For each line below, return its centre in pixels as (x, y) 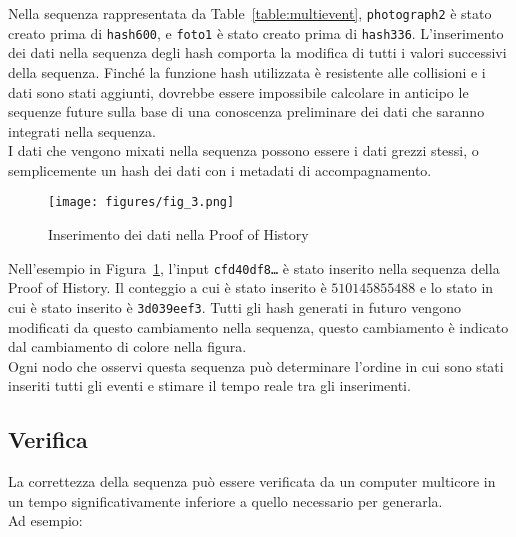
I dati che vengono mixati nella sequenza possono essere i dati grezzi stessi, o (243, 150)
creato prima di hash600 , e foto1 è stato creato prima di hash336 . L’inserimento (256, 32)
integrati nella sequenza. (82, 130)
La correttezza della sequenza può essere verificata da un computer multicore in (252, 481)
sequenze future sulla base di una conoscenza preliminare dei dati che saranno (246, 111)
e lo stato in (456, 287)
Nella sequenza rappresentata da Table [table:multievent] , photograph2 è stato (250, 13)
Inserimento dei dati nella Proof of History (178, 234)
